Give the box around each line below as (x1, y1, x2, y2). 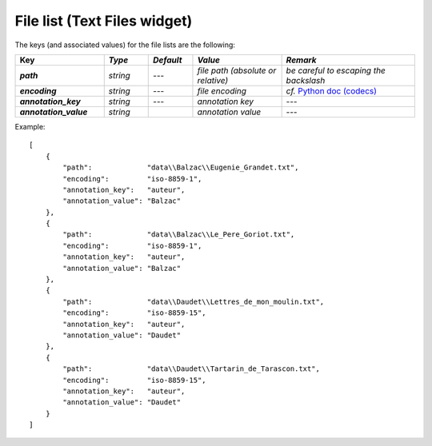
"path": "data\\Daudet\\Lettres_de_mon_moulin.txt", (62, 297, 325, 306)
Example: (14, 121, 46, 131)
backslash (286, 74, 326, 86)
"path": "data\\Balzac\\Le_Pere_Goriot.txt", (62, 230, 295, 239)
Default (153, 54, 182, 66)
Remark (286, 54, 317, 66)
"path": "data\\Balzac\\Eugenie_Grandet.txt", (62, 163, 299, 172)
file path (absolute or (197, 65, 277, 76)
